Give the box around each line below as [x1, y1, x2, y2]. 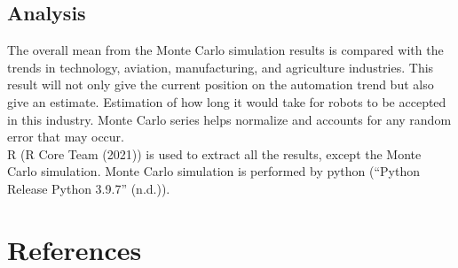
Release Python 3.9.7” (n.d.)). [7, 179, 170, 197]
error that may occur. [7, 127, 124, 146]
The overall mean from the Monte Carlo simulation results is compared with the [7, 41, 444, 59]
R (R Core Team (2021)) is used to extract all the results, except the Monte [7, 144, 422, 163]
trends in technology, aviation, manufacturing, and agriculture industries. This [7, 57, 434, 76]
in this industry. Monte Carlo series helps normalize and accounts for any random [7, 110, 452, 128]
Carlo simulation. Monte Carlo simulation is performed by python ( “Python [7, 162, 420, 180]
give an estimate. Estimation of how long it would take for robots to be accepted [7, 92, 446, 111]
